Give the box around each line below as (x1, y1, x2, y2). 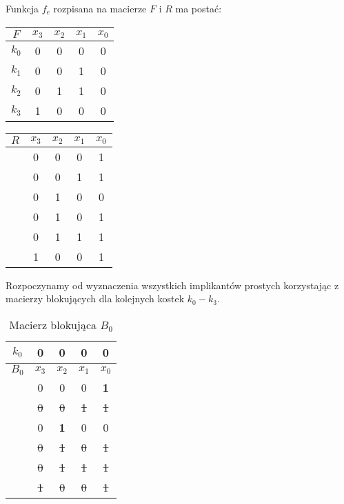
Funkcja (6, 1, 39, 15)
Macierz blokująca (9, 316, 97, 333)
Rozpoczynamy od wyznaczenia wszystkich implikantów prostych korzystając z (6, 277, 339, 292)
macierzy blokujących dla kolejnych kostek (6, 291, 185, 306)
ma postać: (175, 1, 222, 15)
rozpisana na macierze (53, 1, 147, 15)
